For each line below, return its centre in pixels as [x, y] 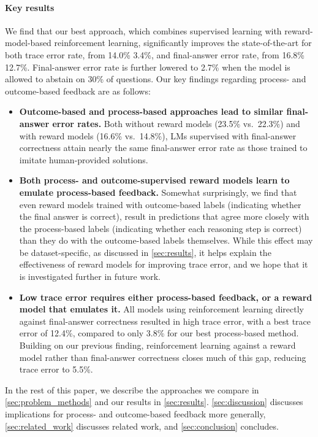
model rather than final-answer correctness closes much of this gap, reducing [163, 357]
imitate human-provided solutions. [84, 159]
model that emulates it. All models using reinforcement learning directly [162, 309]
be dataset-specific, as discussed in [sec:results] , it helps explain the [145, 252]
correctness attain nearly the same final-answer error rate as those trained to [163, 148]
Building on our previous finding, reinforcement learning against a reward [157, 345]
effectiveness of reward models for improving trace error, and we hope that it [164, 264]
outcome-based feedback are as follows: [78, 91]
